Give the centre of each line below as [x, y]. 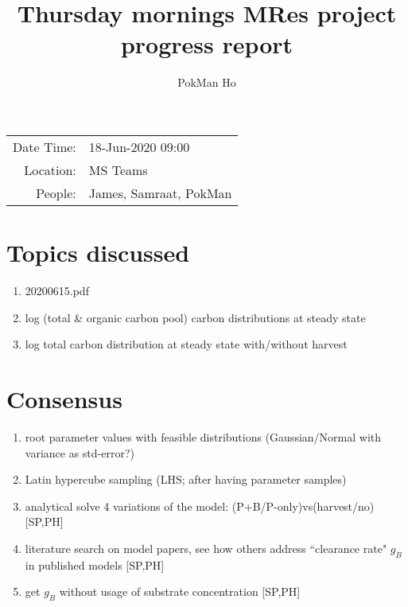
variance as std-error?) [80, 452]
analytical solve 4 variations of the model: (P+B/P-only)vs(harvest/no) [200, 506]
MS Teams [118, 169]
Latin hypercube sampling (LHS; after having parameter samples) [186, 479]
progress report [207, 44]
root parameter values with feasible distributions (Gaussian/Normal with [203, 436]
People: [56, 193]
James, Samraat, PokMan [160, 193]
